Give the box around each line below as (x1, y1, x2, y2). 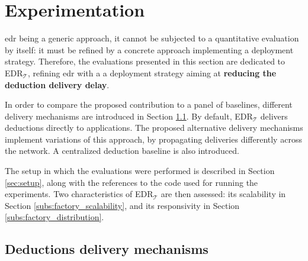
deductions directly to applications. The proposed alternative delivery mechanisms (5, 121, 303, 134)
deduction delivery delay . (5, 78, 110, 91)
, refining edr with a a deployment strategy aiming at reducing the (27, 66, 277, 79)
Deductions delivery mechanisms (5, 240, 208, 258)
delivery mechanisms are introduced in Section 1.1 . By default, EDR (5, 109, 253, 122)
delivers (260, 109, 288, 122)
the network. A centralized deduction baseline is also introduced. (5, 144, 239, 157)
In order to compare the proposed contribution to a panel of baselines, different (5, 98, 293, 111)
